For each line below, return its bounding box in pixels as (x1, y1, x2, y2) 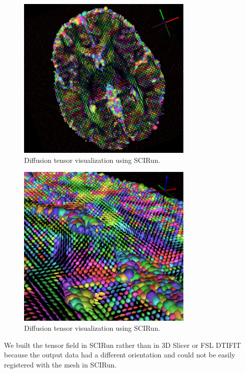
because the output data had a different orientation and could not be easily (4, 349, 235, 360)
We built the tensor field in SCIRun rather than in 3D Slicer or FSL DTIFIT (4, 339, 241, 350)
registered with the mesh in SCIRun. (4, 359, 117, 369)
